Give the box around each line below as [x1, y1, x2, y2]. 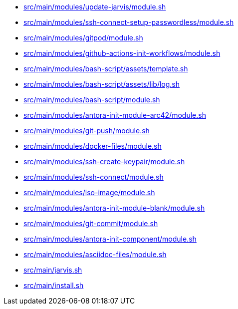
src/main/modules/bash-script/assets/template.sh [23, 64, 188, 73]
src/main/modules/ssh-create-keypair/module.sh [23, 157, 185, 166]
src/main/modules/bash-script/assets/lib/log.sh [23, 80, 180, 88]
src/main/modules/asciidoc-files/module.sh [23, 250, 167, 259]
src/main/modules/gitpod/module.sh [23, 33, 143, 42]
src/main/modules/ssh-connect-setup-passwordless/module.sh [23, 18, 234, 26]
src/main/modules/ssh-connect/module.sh [23, 173, 164, 181]
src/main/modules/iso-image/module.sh [23, 188, 155, 197]
